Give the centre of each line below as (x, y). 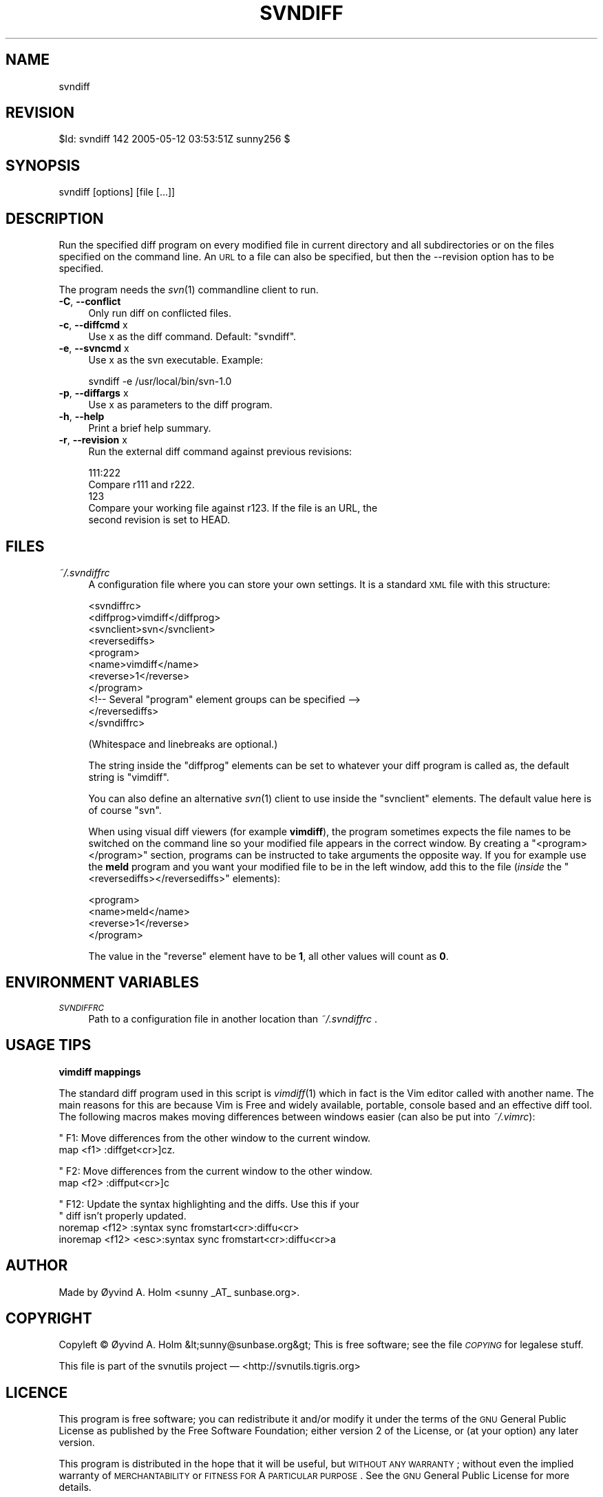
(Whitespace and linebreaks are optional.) (183, 744)
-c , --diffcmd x (93, 325)
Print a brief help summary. (150, 428)
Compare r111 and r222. (141, 485)
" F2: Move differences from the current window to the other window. (215, 1171)
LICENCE (37, 1392)
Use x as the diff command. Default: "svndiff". (192, 337)
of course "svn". (125, 810)
